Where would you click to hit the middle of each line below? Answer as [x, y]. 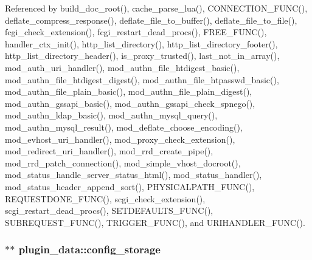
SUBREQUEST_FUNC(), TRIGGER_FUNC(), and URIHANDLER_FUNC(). [155, 222]
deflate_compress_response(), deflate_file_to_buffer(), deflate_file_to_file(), [151, 20]
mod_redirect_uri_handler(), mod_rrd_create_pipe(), [109, 151]
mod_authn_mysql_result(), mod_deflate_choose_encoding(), [124, 127]
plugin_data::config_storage [89, 249]
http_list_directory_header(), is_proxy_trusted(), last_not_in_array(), [142, 56]
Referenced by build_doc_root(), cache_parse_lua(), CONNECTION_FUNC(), [156, 8]
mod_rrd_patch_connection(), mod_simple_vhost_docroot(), [123, 162]
